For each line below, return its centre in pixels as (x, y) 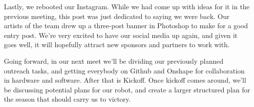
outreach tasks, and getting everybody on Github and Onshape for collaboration (124, 70)
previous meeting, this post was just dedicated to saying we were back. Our (117, 16)
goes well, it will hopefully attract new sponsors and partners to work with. (117, 45)
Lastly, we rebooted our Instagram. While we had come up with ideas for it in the (127, 6)
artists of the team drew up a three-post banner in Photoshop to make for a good (126, 26)
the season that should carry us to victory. (67, 99)
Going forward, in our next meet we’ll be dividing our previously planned (114, 61)
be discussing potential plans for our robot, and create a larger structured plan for (127, 89)
